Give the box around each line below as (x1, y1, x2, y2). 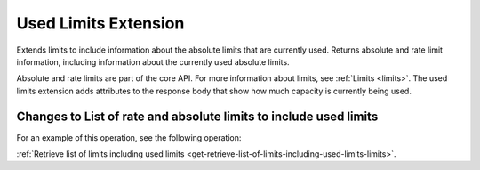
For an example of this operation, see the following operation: (16, 132, 242, 142)
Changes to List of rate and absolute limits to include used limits (16, 109, 379, 124)
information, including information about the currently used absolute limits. (16, 56, 290, 67)
